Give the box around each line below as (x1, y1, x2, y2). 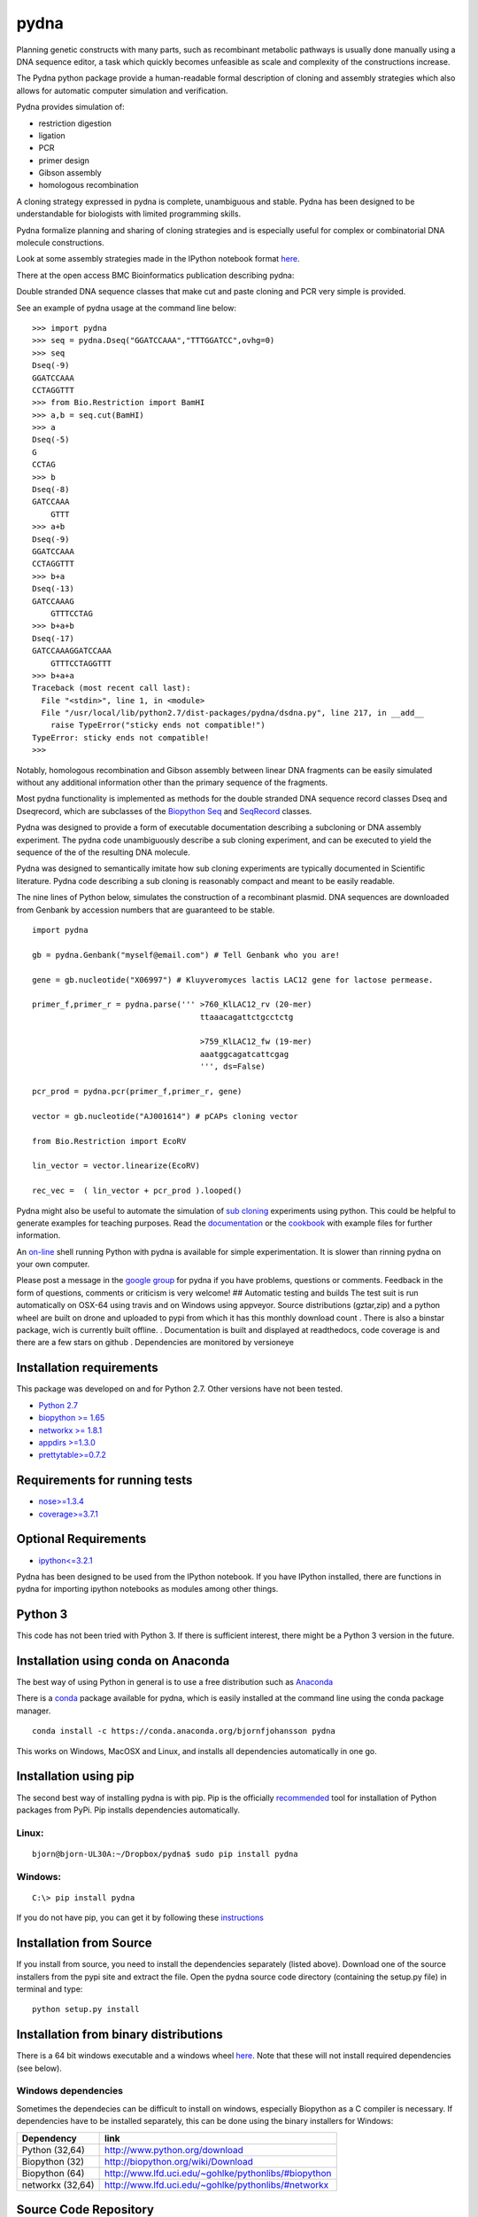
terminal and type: (16, 1983, 83, 1994)
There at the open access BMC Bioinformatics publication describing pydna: (16, 270, 295, 280)
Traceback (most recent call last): (32, 683, 191, 693)
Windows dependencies (16, 2085, 124, 2097)
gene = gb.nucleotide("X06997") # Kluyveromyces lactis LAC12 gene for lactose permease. (32, 975, 434, 984)
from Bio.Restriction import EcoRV (32, 1136, 187, 1146)
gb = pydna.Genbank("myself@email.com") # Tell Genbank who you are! (32, 950, 341, 960)
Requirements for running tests (16, 1473, 193, 1488)
